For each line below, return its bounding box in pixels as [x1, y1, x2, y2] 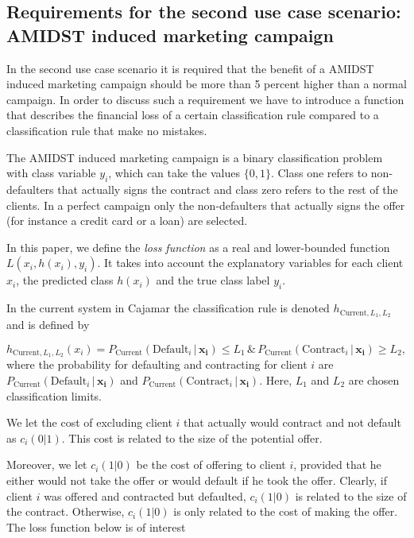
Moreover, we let [6, 456, 87, 473]
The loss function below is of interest [6, 518, 186, 535]
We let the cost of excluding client [6, 414, 172, 431]
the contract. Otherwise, [6, 503, 125, 520]
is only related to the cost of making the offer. [173, 503, 398, 520]
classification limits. [6, 387, 103, 404]
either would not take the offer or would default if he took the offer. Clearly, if [6, 472, 387, 488]
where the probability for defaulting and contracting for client [6, 356, 308, 373]
